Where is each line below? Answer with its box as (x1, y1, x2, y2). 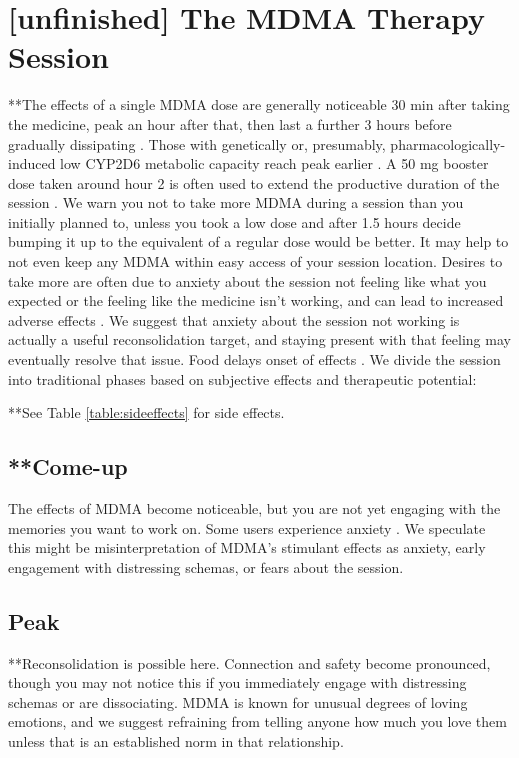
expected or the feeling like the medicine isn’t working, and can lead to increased (8, 290, 504, 311)
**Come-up (8, 451, 128, 482)
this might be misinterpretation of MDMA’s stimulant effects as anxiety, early (8, 537, 486, 558)
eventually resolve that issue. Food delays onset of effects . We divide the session (8, 349, 501, 370)
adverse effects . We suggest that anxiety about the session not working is (8, 309, 460, 330)
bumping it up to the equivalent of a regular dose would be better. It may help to (8, 231, 509, 252)
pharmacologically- (390, 133, 506, 154)
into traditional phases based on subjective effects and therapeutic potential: (8, 368, 477, 389)
